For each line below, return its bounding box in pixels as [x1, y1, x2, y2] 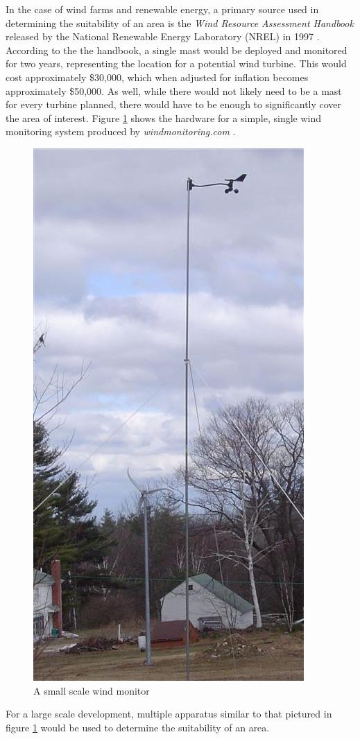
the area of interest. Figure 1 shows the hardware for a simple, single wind [6, 110, 322, 125]
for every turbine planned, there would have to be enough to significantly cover [6, 97, 342, 112]
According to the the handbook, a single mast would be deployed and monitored [6, 42, 348, 57]
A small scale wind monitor [33, 683, 150, 697]
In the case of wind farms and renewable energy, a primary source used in [6, 2, 319, 16]
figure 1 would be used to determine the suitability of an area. [6, 720, 270, 734]
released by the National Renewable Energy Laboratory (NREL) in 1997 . [6, 29, 320, 44]
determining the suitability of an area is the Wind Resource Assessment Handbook [6, 15, 354, 30]
